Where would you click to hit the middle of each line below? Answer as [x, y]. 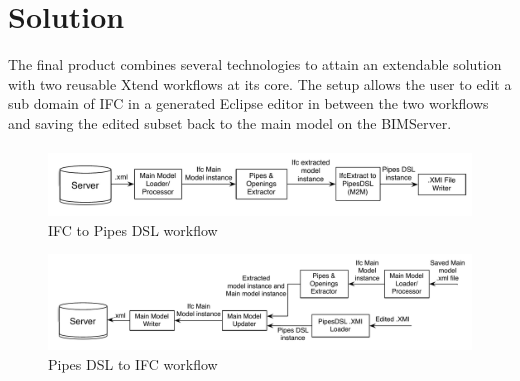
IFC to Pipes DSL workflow [133, 229]
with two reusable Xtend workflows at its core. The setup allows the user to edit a [260, 83]
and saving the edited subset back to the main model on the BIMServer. [230, 122]
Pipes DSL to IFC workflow [133, 363]
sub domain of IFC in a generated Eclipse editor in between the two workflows [248, 103]
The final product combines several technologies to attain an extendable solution [255, 64]
